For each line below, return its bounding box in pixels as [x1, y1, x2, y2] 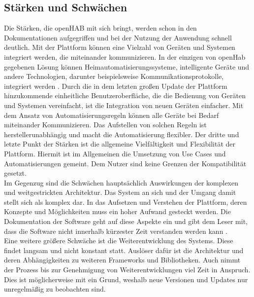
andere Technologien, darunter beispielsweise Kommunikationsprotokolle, [4, 71, 224, 81]
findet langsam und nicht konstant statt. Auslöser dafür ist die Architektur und [4, 245, 244, 255]
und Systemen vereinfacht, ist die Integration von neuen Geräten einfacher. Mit [4, 100, 244, 110]
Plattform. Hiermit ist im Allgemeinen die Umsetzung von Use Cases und [4, 148, 226, 158]
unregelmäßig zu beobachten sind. [4, 284, 106, 294]
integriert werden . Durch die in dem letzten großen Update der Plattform [4, 80, 227, 91]
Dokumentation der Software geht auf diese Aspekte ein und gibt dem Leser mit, [4, 216, 248, 226]
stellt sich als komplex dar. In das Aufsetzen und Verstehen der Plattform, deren [4, 196, 247, 207]
